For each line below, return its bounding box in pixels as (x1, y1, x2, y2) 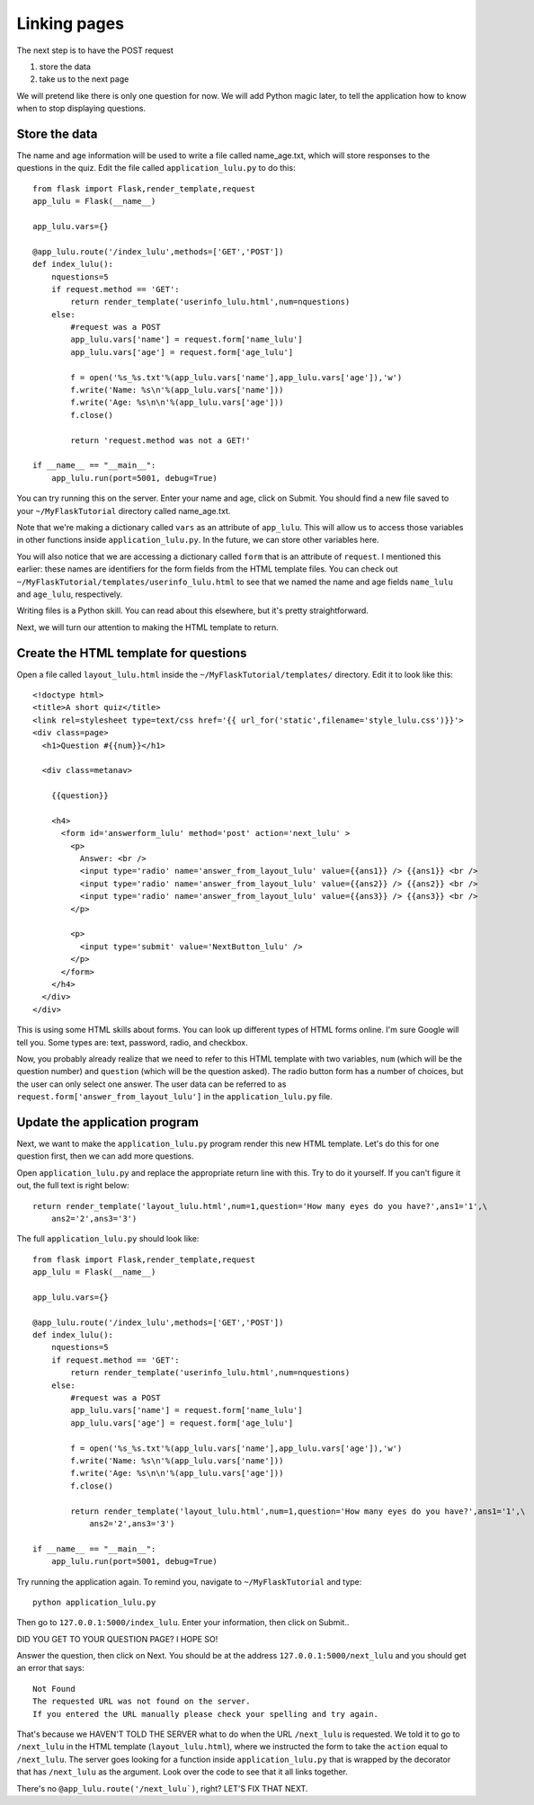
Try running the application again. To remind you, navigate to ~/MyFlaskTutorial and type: (16, 1576, 362, 1587)
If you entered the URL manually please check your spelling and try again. (32, 1709, 379, 1719)
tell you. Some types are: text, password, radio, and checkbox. (16, 1036, 248, 1047)
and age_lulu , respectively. (16, 589, 123, 600)
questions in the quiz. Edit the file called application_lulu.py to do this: (16, 163, 296, 173)
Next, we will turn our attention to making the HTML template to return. (16, 621, 279, 633)
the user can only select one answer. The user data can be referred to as (16, 1079, 287, 1089)
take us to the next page (39, 74, 129, 84)
